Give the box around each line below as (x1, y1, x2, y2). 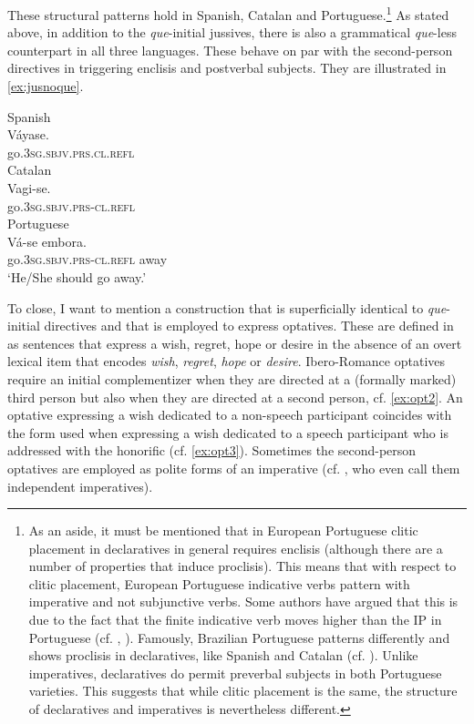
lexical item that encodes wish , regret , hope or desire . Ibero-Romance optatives (7, 352, 446, 371)
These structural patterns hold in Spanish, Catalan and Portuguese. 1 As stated (7, 3, 449, 24)
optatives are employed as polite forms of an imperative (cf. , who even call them (7, 458, 460, 477)
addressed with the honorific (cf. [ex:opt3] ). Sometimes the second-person (7, 441, 417, 460)
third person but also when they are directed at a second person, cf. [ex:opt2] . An (7, 387, 463, 406)
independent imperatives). (7, 476, 153, 495)
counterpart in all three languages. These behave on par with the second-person (7, 40, 453, 59)
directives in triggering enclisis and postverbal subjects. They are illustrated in (7, 58, 447, 77)
